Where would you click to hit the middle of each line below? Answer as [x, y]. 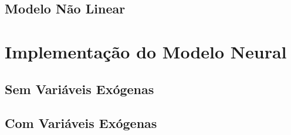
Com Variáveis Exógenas [81, 123]
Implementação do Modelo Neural [146, 51]
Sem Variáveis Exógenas [79, 89]
